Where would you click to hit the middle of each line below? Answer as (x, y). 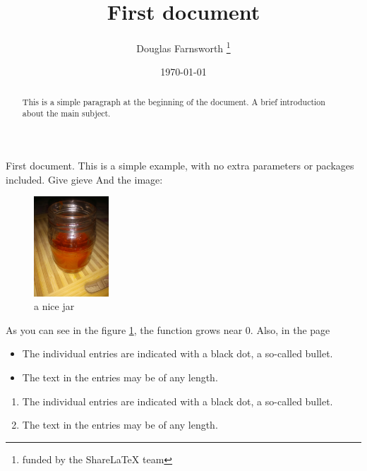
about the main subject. (66, 113)
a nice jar (54, 306)
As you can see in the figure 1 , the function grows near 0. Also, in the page (168, 329)
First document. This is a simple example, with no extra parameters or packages (180, 166)
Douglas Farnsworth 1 (183, 47)
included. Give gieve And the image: (84, 179)
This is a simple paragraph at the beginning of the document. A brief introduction (174, 101)
